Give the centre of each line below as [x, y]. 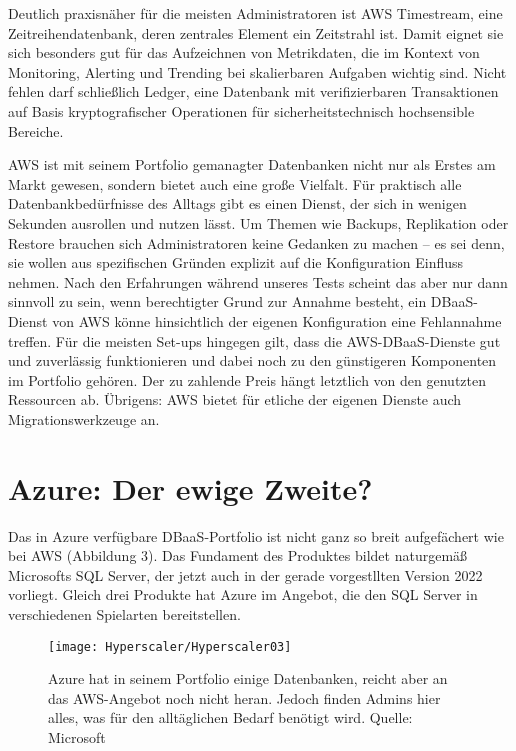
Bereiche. [36, 130]
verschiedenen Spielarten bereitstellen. [124, 613]
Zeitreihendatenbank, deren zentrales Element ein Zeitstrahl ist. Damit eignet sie [256, 32]
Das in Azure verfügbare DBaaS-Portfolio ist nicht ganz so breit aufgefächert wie [256, 535]
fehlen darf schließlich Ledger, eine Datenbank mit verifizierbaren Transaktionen [253, 91]
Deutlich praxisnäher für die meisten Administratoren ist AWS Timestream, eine [255, 13]
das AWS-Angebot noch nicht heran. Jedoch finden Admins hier [244, 697]
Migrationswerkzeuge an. [84, 418]
